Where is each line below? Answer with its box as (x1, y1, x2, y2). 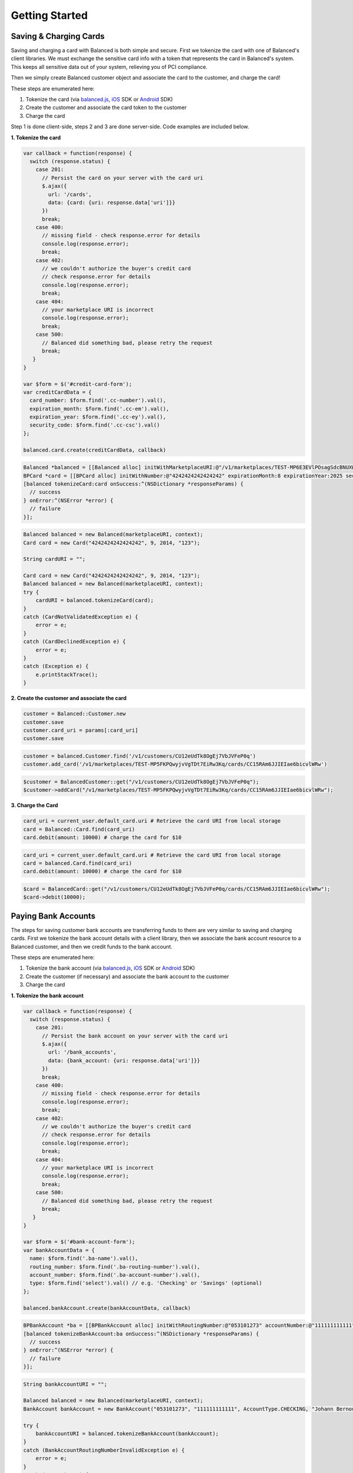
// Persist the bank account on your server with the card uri (42, 1032, 228, 1039)
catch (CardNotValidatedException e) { (23, 613, 138, 620)
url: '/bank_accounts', (48, 1049, 117, 1056)
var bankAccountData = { (23, 1247, 95, 1253)
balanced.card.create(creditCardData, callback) (23, 447, 166, 453)
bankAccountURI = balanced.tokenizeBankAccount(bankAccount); (35, 1431, 219, 1437)
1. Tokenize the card (11, 134, 61, 141)
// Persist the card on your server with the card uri (42, 174, 204, 181)
